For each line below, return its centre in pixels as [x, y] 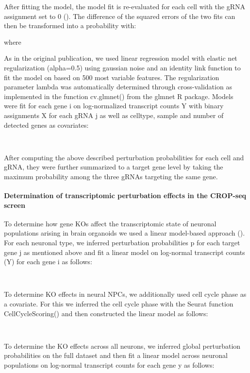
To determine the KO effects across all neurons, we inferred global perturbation [122, 346]
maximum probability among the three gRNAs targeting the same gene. [111, 176]
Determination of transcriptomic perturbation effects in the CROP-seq [125, 195]
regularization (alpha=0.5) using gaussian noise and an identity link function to [122, 67]
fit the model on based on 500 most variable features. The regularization [112, 77]
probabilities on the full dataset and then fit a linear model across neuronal [116, 355]
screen [15, 205]
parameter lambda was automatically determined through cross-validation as [118, 87]
